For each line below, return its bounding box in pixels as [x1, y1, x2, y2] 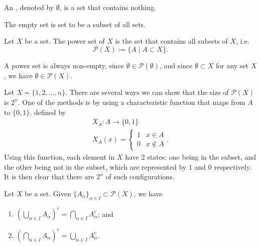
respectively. [214, 161, 251, 172]
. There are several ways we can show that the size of [65, 87, 229, 97]
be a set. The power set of [25, 36, 105, 46]
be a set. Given [25, 188, 71, 198]
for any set [215, 60, 249, 70]
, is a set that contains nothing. [59, 2, 156, 12]
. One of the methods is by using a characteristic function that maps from [18, 96, 245, 107]
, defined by [30, 106, 66, 117]
